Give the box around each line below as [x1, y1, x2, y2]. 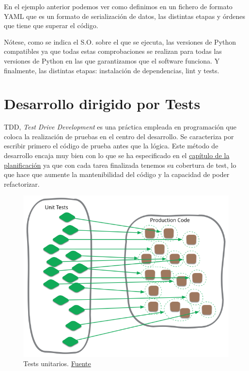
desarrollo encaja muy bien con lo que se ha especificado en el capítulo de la [4, 150, 230, 161]
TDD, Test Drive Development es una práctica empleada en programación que [4, 122, 236, 132]
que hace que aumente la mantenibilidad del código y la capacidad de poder [4, 169, 230, 179]
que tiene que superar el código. [4, 20, 98, 31]
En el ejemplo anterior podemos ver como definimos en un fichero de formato [4, 1, 233, 11]
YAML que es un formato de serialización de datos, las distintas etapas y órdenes [4, 11, 245, 21]
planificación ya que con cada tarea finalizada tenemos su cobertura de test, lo [4, 160, 236, 170]
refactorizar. [4, 178, 40, 189]
